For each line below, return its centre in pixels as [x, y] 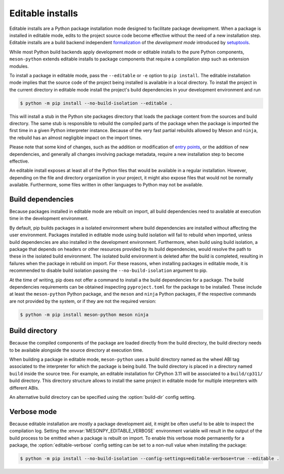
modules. [19, 66]
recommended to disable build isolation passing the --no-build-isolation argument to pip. [109, 271]
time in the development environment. [49, 218]
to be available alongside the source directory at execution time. [76, 350]
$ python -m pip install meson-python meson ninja [84, 314]
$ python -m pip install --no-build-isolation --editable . [96, 103]
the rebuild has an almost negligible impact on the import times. [76, 138]
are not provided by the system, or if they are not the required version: [83, 301]
